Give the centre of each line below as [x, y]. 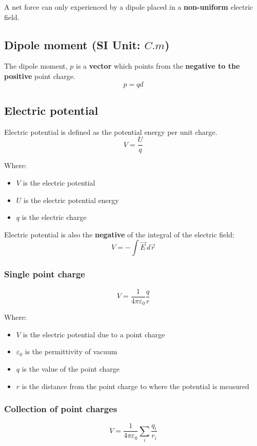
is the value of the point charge [71, 368]
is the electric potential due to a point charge [94, 334]
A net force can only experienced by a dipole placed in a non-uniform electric [129, 7]
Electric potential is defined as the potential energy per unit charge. [111, 131]
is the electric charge [54, 217]
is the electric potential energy [71, 200]
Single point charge [45, 274]
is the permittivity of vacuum [71, 351]
